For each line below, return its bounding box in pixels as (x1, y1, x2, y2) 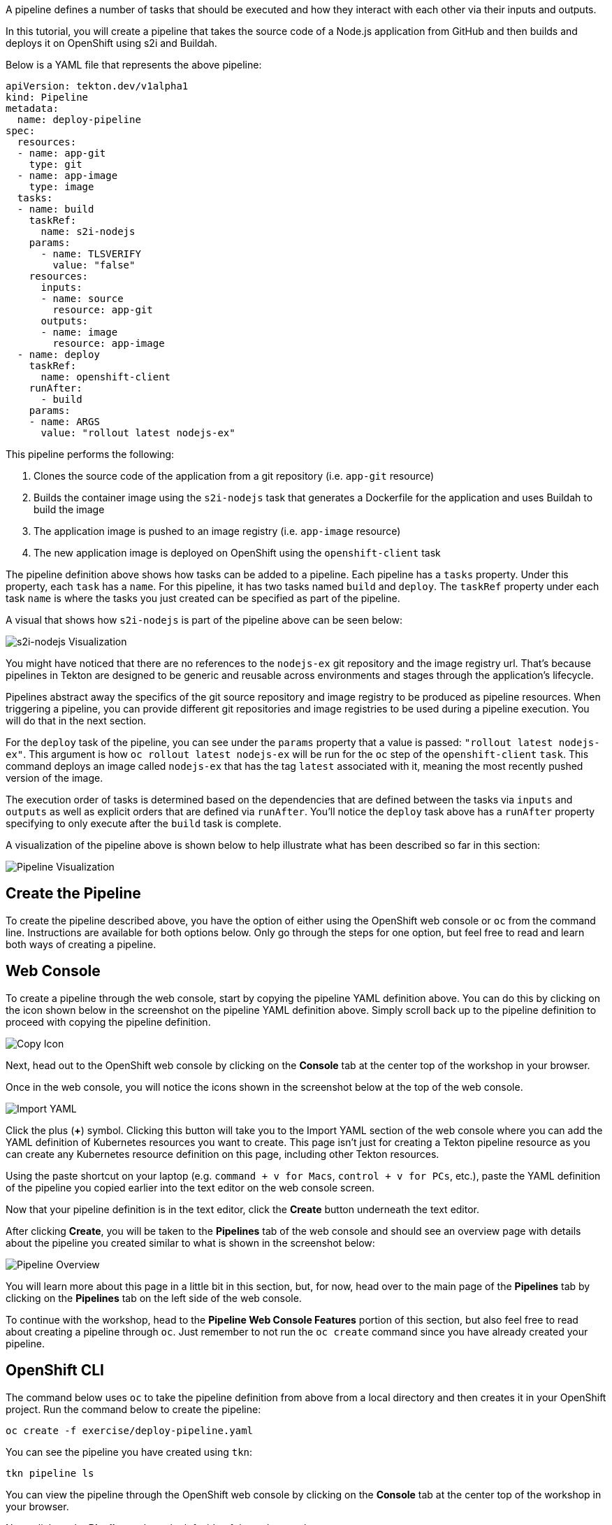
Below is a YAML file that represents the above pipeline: (6, 59, 262, 71)
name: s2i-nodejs (41, 226, 136, 237)
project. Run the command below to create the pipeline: (6, 1403, 261, 1415)
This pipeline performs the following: (6, 448, 175, 460)
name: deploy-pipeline (17, 114, 141, 125)
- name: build (17, 203, 94, 215)
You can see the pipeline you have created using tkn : (6, 1445, 253, 1458)
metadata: (6, 103, 59, 114)
